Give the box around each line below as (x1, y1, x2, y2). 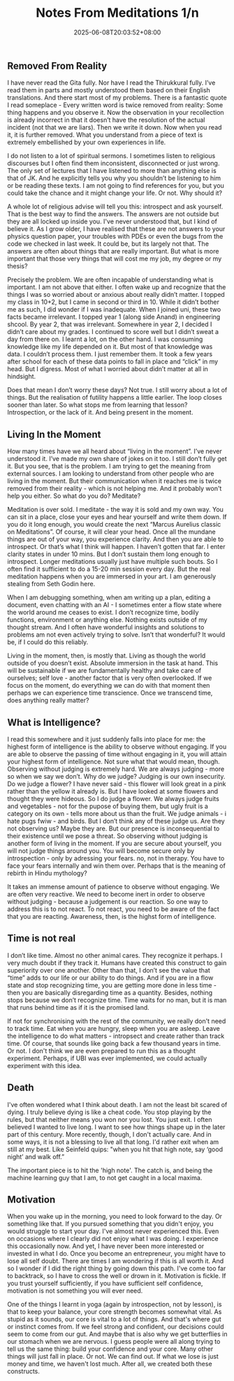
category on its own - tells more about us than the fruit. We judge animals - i (7, 809, 227, 817)
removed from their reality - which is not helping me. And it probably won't (7, 485, 222, 493)
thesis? (7, 262, 28, 270)
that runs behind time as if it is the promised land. (7, 1003, 150, 1011)
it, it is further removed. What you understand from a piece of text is (7, 131, 203, 139)
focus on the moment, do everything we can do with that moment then (7, 681, 210, 690)
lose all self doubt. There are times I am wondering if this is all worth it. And (7, 1257, 224, 1265)
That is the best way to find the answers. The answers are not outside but (7, 210, 219, 218)
